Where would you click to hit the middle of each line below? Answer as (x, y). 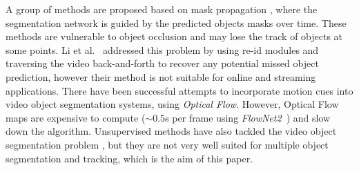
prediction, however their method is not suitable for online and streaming (161, 76)
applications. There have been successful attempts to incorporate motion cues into (179, 90)
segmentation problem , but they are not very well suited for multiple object (167, 144)
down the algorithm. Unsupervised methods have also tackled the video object (171, 131)
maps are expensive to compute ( (76, 117)
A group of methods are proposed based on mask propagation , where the (162, 9)
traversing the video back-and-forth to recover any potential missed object (162, 63)
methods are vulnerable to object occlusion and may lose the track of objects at (174, 36)
